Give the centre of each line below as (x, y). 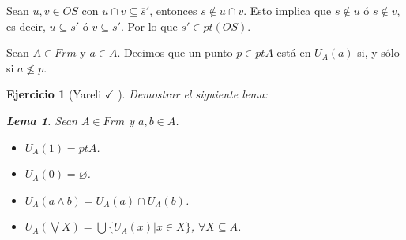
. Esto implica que (288, 10)
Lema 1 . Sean (42, 120)
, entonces (173, 10)
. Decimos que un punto (175, 52)
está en (294, 52)
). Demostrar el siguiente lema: (193, 94)
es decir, (26, 26)
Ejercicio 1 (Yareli (54, 94)
